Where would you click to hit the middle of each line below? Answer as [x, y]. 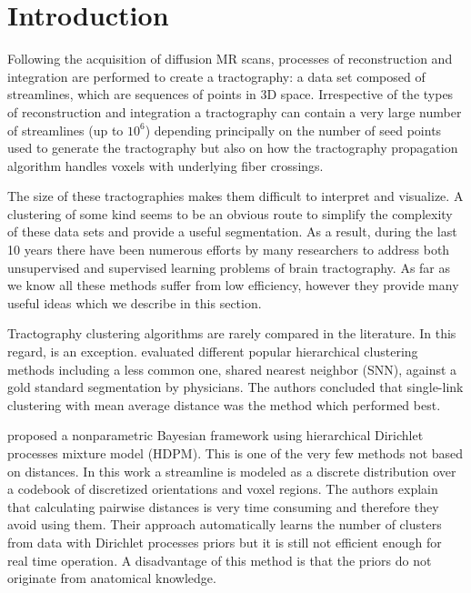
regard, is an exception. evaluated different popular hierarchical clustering [213, 352]
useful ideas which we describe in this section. [135, 302]
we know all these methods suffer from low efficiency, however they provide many [233, 285]
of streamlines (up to [65, 130]
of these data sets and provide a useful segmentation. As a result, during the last [232, 231]
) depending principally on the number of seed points [293, 130]
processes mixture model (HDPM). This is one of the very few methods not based [235, 453]
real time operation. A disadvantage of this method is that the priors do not [220, 560]
